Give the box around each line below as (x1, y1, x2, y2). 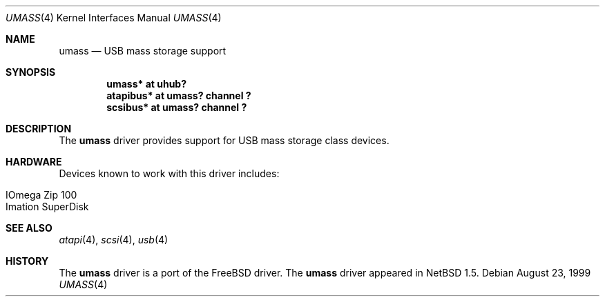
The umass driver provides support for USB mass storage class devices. (59, 134, 390, 146)
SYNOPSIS (6, 66, 56, 78)
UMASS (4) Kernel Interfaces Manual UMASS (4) (6, 12, 222, 23)
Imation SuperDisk (6, 201, 89, 212)
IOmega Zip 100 (6, 189, 77, 201)
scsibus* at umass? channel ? (106, 101, 247, 113)
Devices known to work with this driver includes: (59, 168, 280, 179)
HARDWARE (6, 156, 62, 168)
